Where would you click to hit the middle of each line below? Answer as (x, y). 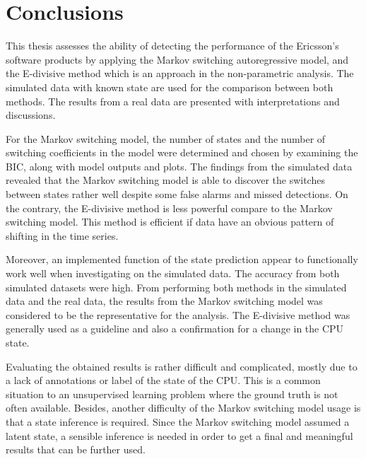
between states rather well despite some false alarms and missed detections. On (177, 194)
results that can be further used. (76, 449)
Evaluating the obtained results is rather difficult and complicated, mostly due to (182, 366)
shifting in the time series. (62, 235)
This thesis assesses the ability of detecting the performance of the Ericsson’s (172, 46)
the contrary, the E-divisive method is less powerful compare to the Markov (169, 208)
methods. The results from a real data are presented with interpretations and (173, 101)
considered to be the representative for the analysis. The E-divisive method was (178, 314)
